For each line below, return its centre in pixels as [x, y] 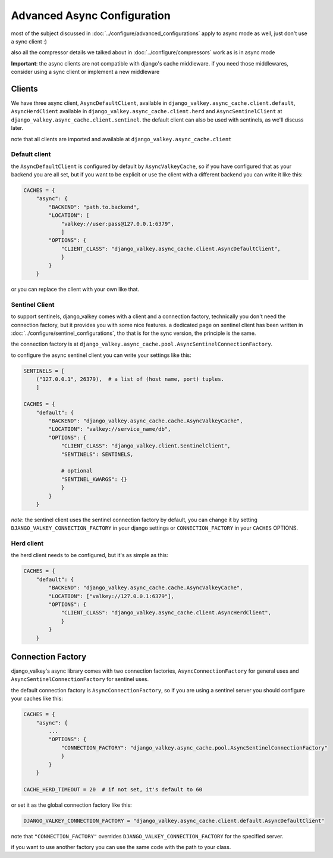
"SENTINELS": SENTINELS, [97, 454]
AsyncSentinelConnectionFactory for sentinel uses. [80, 679]
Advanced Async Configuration [91, 15]
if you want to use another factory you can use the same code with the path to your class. [121, 847]
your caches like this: [37, 699]
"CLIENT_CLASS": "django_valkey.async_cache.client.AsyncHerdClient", [166, 613]
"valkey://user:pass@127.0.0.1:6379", [118, 224]
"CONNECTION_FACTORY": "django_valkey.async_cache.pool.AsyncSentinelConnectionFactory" [194, 747]
